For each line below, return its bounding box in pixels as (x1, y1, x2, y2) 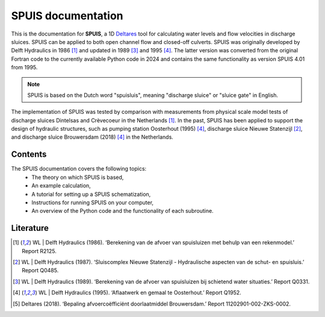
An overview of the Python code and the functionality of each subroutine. (31, 207, 214, 215)
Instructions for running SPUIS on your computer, (31, 199, 153, 206)
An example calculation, (31, 182, 91, 189)
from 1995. (11, 64, 38, 71)
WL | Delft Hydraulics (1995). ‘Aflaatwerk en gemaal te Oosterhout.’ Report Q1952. (38, 289, 242, 297)
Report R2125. (22, 247, 57, 254)
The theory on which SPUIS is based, (31, 174, 124, 181)
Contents (11, 149, 47, 160)
